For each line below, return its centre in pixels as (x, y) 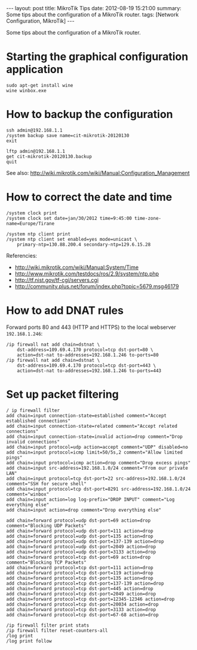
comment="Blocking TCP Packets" (46, 562)
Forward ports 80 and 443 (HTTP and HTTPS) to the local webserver (91, 327)
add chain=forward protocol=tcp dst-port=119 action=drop (80, 573)
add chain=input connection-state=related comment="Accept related (92, 426)
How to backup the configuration (90, 114)
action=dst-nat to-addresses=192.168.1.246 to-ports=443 (89, 371)
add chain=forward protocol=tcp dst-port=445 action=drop (80, 588)
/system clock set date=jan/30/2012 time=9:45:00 (69, 218)
